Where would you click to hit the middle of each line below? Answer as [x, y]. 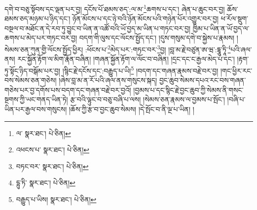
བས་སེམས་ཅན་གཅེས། [31, 80]
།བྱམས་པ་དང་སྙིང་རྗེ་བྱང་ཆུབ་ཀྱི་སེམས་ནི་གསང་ [188, 89]
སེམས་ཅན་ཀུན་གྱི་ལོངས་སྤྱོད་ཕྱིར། [44, 49]
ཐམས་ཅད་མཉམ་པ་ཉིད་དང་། [37, 18]
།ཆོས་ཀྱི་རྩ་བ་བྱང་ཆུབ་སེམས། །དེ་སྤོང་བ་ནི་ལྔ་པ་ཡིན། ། [132, 109]
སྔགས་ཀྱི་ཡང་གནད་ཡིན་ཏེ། [36, 99]
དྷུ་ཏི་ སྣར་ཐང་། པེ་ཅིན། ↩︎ [46, 183]
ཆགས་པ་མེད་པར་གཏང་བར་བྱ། [41, 38]
